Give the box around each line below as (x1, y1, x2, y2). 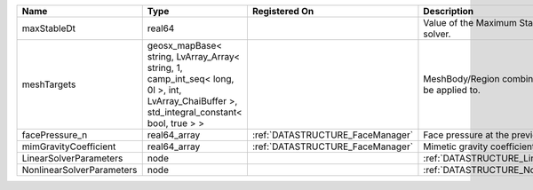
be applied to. (423, 84, 481, 96)
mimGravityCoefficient (21, 140, 116, 153)
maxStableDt (21, 22, 76, 35)
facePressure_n (21, 129, 88, 141)
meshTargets (21, 78, 76, 91)
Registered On (251, 5, 314, 17)
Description (423, 5, 474, 17)
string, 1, (147, 62, 183, 74)
